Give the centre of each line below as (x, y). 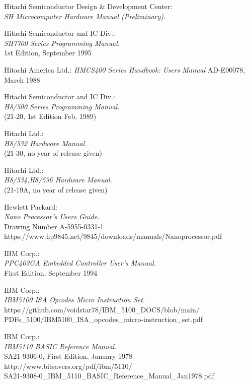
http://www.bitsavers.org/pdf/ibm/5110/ (68, 366)
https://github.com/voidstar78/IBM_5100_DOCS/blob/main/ (102, 309)
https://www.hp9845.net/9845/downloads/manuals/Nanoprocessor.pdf (113, 236)
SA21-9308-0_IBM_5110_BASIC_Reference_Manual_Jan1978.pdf (109, 376)
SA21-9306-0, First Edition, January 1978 (68, 356)
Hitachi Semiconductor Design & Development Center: (88, 6)
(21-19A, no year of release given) (56, 189)
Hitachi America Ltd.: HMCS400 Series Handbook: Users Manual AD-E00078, (125, 69)
